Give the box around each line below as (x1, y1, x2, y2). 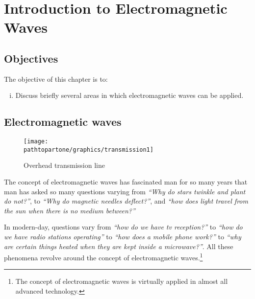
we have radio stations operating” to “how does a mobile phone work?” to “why (4, 231, 241, 242)
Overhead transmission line (24, 160, 105, 170)
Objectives (4, 50, 58, 66)
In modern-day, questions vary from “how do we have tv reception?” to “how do (4, 222, 243, 232)
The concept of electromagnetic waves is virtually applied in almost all (15, 276, 228, 286)
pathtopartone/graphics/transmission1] (24, 146, 153, 153)
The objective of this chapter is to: (4, 73, 108, 84)
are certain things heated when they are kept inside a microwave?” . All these (4, 241, 233, 251)
